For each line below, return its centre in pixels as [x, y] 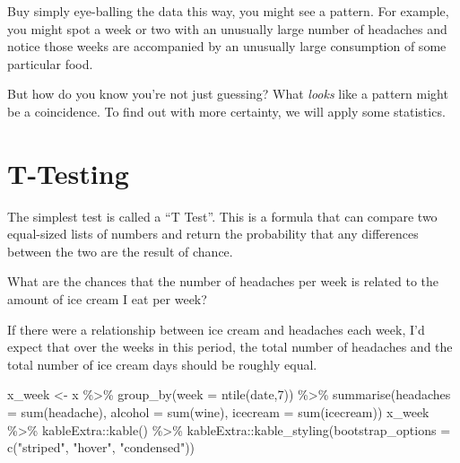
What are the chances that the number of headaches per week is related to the [223, 281]
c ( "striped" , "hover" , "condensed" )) [101, 447]
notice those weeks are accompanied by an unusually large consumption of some [227, 46]
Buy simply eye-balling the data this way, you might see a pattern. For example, [228, 11]
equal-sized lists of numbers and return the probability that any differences [213, 234]
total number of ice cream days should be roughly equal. [162, 364]
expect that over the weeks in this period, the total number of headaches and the [230, 347]
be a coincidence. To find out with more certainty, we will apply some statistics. [226, 111]
